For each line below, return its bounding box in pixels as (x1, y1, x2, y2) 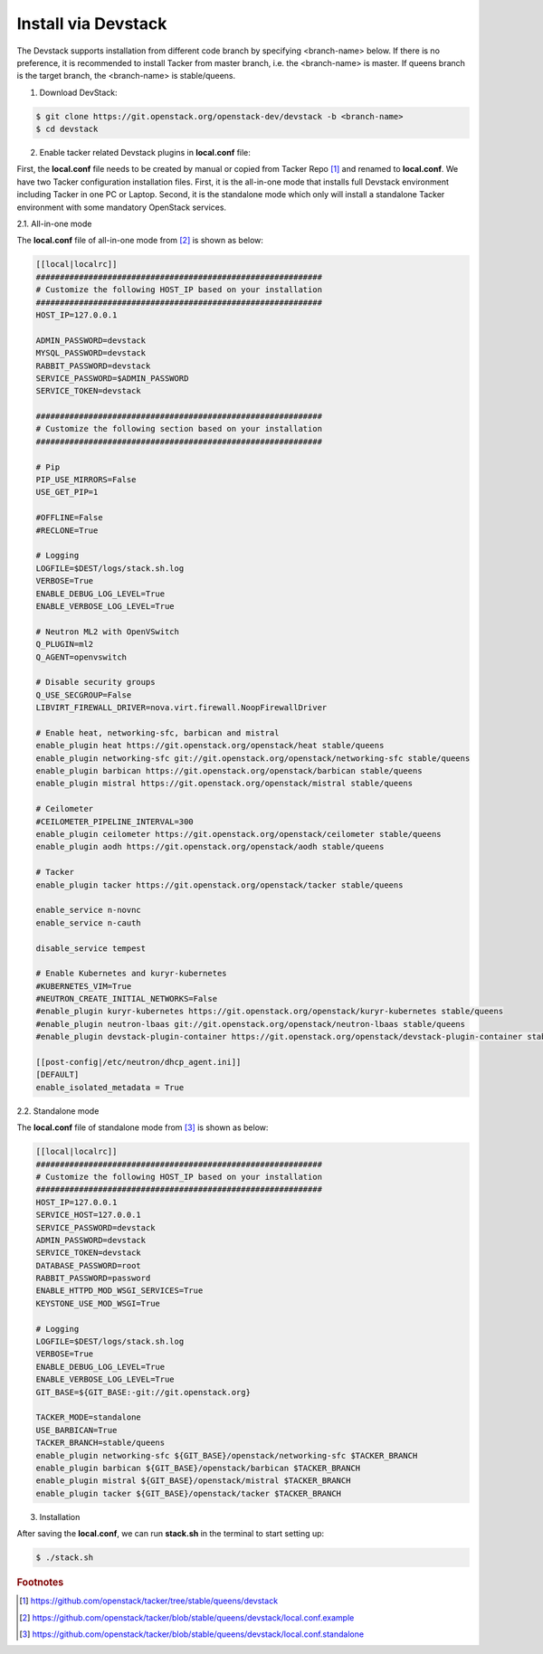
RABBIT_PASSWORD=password (35, 1273, 151, 1284)
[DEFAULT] (35, 1069, 80, 1080)
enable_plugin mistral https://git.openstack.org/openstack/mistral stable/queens (35, 778, 414, 789)
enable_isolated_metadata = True (35, 1082, 185, 1092)
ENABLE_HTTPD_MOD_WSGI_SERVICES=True (35, 1286, 204, 1296)
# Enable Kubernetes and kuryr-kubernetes (35, 968, 227, 979)
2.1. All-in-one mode (16, 218, 92, 230)
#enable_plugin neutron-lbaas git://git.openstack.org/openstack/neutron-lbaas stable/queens (35, 1019, 466, 1029)
